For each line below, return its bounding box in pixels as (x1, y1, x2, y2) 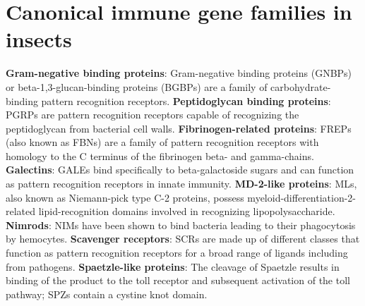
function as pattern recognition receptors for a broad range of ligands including (6, 245, 348, 260)
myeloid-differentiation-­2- (247, 190, 357, 204)
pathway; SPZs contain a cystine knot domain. (6, 286, 208, 301)
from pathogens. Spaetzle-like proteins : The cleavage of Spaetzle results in (6, 259, 340, 274)
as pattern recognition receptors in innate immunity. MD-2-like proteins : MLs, (6, 176, 357, 191)
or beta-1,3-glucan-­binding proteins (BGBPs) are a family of (6, 79, 268, 94)
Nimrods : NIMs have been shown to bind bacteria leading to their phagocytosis (6, 217, 356, 232)
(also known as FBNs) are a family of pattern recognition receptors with (6, 135, 319, 149)
